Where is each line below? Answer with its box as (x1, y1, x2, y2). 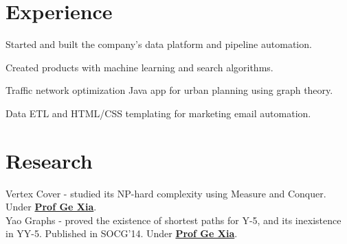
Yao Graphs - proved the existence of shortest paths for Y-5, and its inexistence (5, 212, 342, 227)
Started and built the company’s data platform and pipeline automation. (5, 37, 312, 51)
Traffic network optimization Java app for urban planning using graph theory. (5, 83, 333, 97)
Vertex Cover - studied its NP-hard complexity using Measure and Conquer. (5, 186, 326, 200)
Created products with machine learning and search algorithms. (5, 60, 273, 74)
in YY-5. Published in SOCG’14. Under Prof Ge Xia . (5, 226, 238, 241)
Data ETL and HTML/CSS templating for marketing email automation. (5, 106, 311, 120)
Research (5, 146, 93, 174)
